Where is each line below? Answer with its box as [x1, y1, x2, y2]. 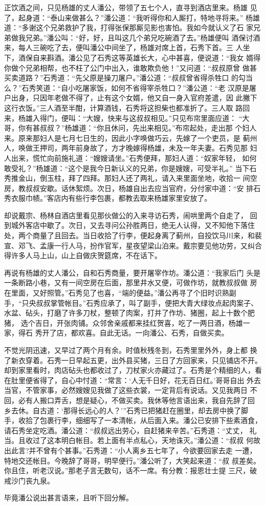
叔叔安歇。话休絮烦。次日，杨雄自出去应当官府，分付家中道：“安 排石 [25, 182, 261, 193]
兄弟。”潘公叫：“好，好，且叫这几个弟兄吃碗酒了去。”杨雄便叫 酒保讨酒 [25, 32, 260, 43]
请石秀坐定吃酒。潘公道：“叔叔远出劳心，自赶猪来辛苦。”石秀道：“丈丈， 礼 [4, 425, 257, 435]
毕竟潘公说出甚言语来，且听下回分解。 [4, 492, 133, 503]
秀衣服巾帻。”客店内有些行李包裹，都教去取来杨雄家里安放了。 [4, 193, 212, 203]
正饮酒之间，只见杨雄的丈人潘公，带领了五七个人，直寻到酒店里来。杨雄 [4, 2, 248, 12]
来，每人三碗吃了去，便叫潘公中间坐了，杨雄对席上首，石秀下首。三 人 [4, 42, 243, 53]
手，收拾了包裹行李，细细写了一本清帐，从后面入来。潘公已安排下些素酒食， [4, 415, 262, 426]
